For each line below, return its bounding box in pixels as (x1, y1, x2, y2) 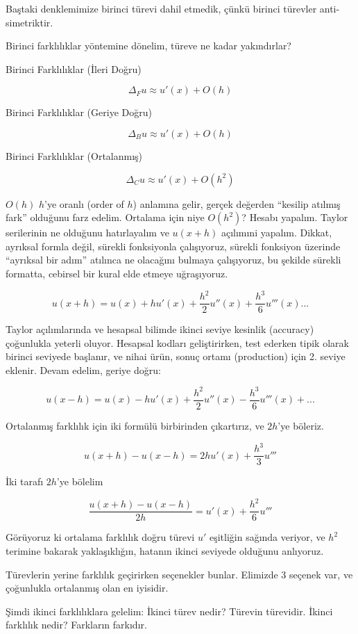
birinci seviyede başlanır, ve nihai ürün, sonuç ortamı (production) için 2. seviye (6, 349, 346, 364)
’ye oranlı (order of (44, 196, 124, 211)
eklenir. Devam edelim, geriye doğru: (6, 362, 161, 377)
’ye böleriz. (278, 418, 324, 433)
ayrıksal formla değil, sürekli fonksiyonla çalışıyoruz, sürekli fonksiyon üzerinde (6, 238, 341, 253)
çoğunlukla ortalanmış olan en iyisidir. (6, 580, 169, 595)
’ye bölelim (56, 474, 103, 489)
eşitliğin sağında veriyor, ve (209, 530, 325, 544)
